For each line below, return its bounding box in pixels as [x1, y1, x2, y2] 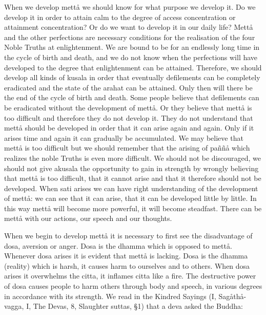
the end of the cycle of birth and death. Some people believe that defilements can [4, 92, 259, 103]
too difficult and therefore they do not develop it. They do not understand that [4, 112, 253, 123]
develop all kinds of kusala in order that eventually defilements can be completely [4, 72, 260, 83]
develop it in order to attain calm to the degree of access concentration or [4, 11, 236, 22]
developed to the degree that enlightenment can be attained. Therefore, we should [4, 62, 262, 72]
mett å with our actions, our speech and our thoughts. [4, 213, 172, 224]
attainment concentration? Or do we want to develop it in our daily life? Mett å [4, 22, 253, 32]
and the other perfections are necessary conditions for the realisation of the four [4, 31, 255, 42]
